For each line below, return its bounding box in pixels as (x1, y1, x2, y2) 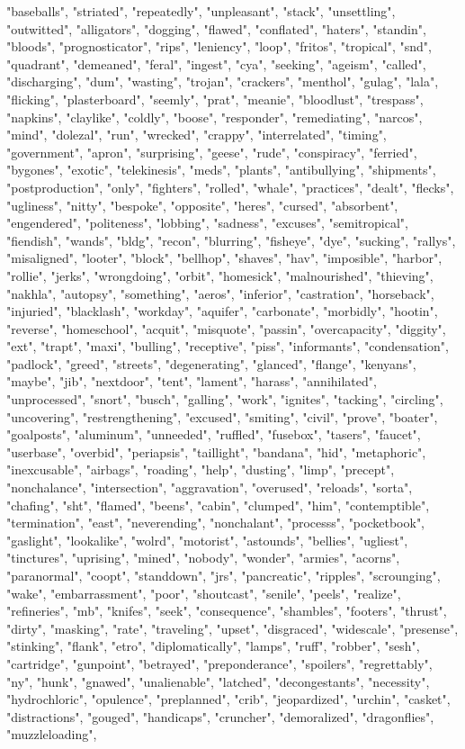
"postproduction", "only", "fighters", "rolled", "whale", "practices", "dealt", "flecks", (6, 177, 454, 196)
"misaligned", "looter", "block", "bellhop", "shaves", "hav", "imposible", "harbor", (6, 248, 443, 267)
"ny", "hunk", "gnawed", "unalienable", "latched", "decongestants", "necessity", (6, 672, 430, 690)
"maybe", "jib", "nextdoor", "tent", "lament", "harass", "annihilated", (6, 372, 377, 391)
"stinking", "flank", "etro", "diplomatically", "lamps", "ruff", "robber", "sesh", (6, 636, 420, 655)
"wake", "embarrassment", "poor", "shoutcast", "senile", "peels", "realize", (6, 583, 401, 602)
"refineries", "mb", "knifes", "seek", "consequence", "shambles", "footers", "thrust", (6, 601, 447, 620)
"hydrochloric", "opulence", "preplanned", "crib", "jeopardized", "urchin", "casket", (6, 690, 451, 708)
